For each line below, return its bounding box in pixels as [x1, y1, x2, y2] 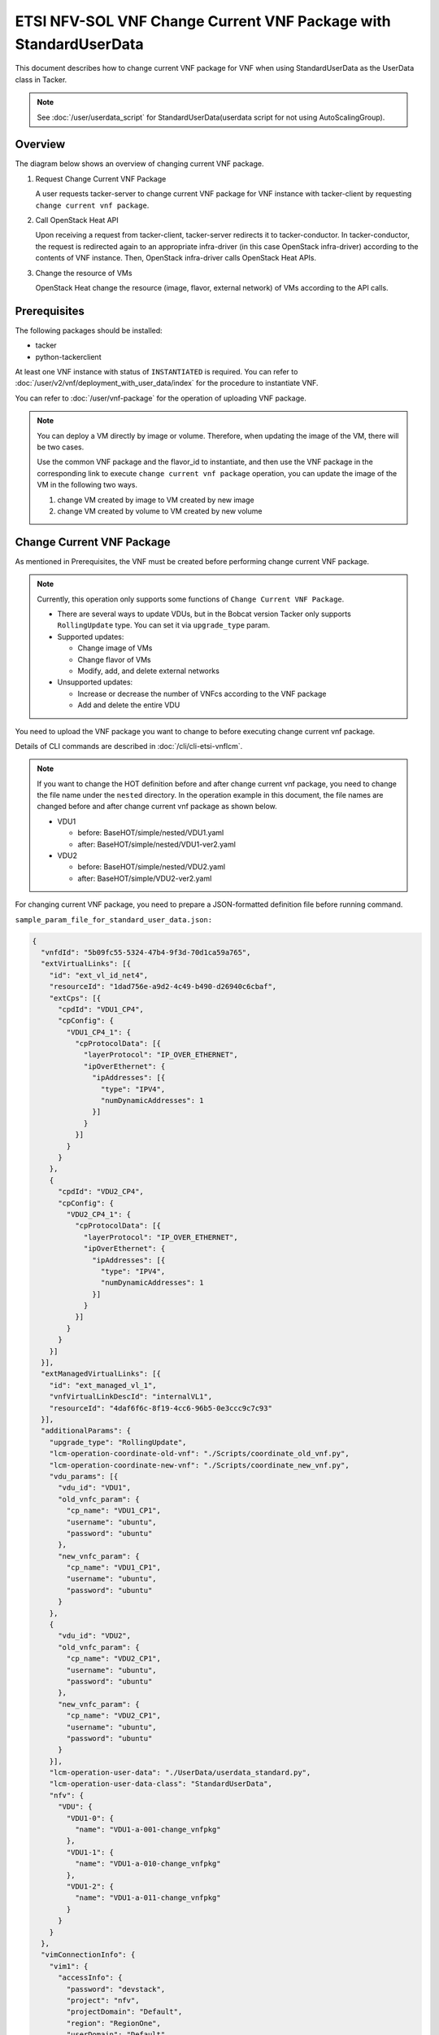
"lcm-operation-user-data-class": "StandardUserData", [49, 1779, 272, 1788]
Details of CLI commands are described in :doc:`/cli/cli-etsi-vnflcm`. [15, 741, 243, 751]
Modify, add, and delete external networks [77, 666, 219, 676]
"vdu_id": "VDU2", [58, 1631, 132, 1640]
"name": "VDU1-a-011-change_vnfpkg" [74, 1893, 221, 1902]
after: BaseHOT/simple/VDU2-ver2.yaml [77, 873, 212, 883]
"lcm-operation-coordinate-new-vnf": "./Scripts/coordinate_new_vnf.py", [49, 1460, 350, 1469]
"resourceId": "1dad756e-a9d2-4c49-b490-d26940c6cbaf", [49, 982, 277, 991]
